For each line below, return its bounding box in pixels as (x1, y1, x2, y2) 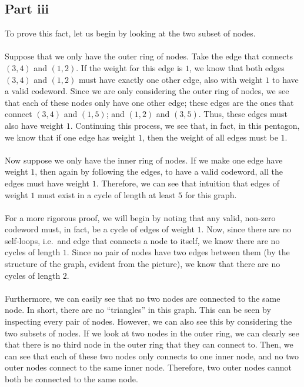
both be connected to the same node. (5, 373, 138, 385)
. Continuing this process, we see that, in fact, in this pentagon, (70, 119, 300, 131)
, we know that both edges (189, 61, 285, 74)
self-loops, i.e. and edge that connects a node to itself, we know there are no (5, 234, 280, 246)
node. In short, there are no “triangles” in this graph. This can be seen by (5, 303, 271, 316)
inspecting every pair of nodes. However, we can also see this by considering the (5, 315, 292, 328)
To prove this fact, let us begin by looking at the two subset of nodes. (5, 27, 256, 39)
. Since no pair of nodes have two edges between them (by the (66, 246, 290, 258)
